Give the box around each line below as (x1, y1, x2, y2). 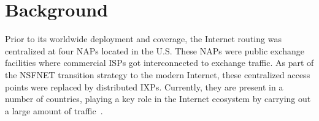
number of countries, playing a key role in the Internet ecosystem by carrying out (5, 92, 311, 105)
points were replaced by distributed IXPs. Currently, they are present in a (5, 80, 283, 93)
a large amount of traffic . (5, 104, 103, 117)
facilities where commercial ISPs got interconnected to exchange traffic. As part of (5, 56, 314, 69)
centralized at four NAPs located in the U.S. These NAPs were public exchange (5, 44, 304, 57)
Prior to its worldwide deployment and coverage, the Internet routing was (5, 32, 282, 45)
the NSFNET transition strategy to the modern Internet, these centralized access (5, 68, 310, 81)
